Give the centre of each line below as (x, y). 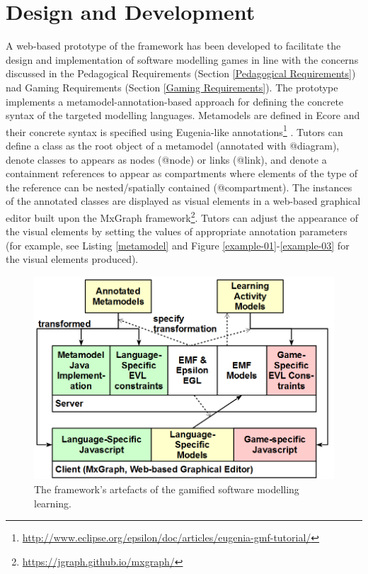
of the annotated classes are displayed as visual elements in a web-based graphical (183, 201)
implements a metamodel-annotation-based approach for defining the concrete (175, 101)
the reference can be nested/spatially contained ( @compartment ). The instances (179, 187)
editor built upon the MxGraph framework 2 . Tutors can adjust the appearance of (182, 216)
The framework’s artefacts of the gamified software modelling (167, 489)
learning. (53, 503)
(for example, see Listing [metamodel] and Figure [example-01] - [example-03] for (178, 245)
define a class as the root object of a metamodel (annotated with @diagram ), (173, 145)
